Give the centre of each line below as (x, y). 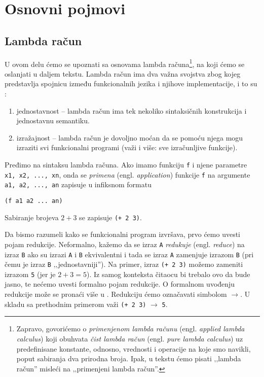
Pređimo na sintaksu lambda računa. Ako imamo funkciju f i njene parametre (126, 164)
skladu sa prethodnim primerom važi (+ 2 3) (76, 304)
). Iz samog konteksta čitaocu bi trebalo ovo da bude (168, 274)
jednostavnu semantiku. (53, 121)
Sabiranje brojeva (32, 217)
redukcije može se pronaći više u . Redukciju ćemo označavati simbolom (116, 294)
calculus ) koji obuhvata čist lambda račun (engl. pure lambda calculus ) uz (130, 338)
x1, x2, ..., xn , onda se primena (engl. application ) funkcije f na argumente (127, 174)
